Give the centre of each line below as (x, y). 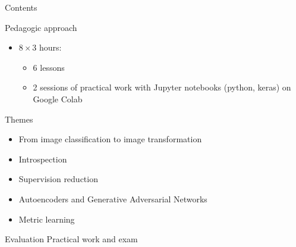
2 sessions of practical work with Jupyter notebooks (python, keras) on (162, 87)
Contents (21, 7)
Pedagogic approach (41, 27)
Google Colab (58, 99)
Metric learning (47, 219)
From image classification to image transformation (110, 139)
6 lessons (49, 67)
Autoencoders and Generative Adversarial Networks (113, 198)
